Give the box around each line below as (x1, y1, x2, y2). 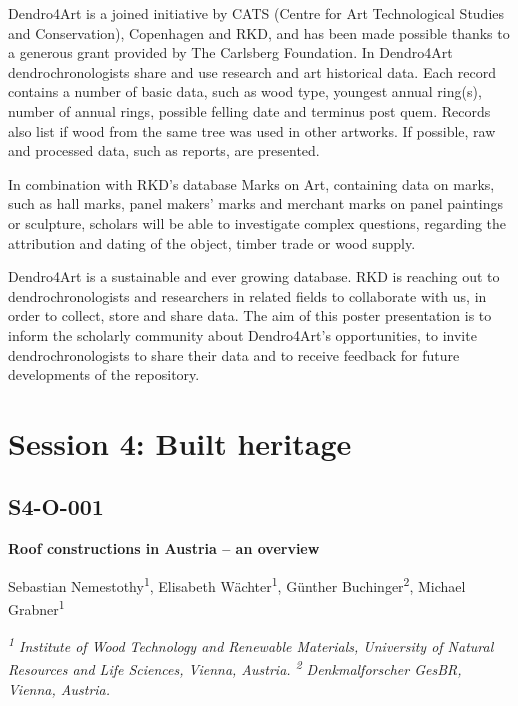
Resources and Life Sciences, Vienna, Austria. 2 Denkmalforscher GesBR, (8, 656, 462, 680)
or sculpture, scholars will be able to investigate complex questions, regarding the (8, 212, 507, 233)
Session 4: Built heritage (8, 422, 352, 463)
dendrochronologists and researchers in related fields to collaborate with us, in (8, 285, 487, 306)
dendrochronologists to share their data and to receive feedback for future (8, 344, 460, 365)
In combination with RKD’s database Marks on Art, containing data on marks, (8, 173, 495, 194)
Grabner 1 (8, 596, 65, 619)
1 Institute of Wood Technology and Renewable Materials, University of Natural (8, 633, 494, 657)
